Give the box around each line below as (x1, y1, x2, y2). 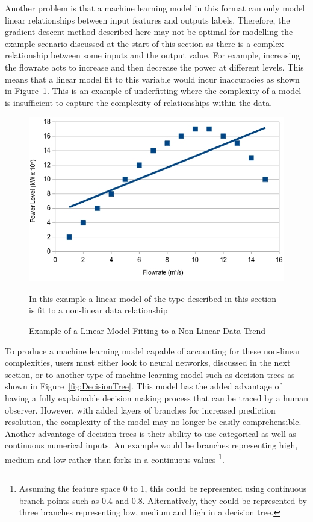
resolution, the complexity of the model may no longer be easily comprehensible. (5, 415, 302, 428)
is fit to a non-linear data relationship (29, 304, 168, 316)
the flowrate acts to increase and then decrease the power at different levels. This (5, 60, 304, 73)
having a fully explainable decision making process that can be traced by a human (5, 392, 308, 404)
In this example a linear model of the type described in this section (29, 292, 277, 304)
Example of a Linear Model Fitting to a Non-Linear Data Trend (29, 324, 266, 337)
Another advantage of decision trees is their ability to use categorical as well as (5, 427, 296, 439)
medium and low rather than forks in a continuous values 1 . (5, 451, 225, 465)
